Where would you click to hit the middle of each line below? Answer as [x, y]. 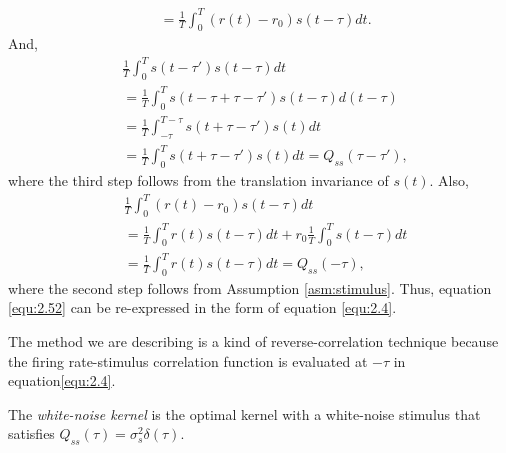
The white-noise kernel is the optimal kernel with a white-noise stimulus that [244, 413]
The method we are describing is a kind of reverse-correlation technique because [253, 341]
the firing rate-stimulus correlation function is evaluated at [188, 360]
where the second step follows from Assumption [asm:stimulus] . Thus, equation [250, 287]
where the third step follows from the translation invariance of [198, 180]
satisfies [31, 433]
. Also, [449, 180]
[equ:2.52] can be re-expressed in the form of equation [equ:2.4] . [202, 307]
